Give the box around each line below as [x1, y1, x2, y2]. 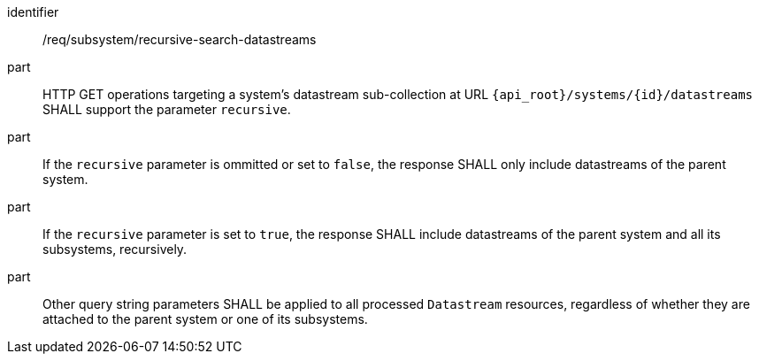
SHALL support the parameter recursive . [42, 102, 291, 117]
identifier [7, 4, 59, 19]
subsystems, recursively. [42, 242, 188, 257]
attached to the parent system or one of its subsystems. [42, 311, 368, 326]
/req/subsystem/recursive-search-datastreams [42, 32, 317, 47]
